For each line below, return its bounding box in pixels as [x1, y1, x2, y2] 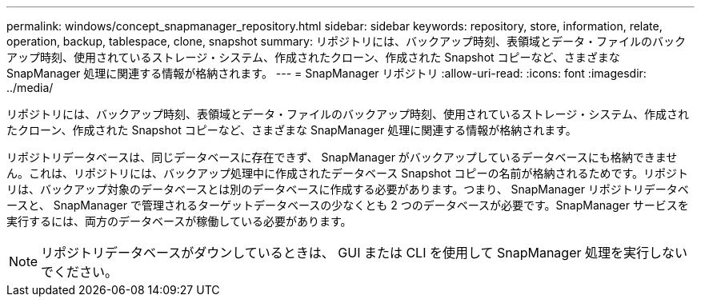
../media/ [6, 81, 54, 94]
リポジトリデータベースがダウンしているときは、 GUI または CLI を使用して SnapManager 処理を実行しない [41, 245, 688, 261]
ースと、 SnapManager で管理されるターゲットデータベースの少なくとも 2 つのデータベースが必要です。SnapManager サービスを [6, 198, 689, 212]
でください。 [41, 264, 118, 280]
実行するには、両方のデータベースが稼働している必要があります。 [6, 214, 352, 228]
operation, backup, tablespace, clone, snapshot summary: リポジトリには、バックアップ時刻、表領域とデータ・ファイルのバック [6, 34, 686, 48]
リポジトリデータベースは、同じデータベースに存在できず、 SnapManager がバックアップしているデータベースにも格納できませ [6, 150, 678, 164]
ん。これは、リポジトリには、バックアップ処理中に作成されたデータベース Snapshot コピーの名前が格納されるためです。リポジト [6, 166, 689, 180]
